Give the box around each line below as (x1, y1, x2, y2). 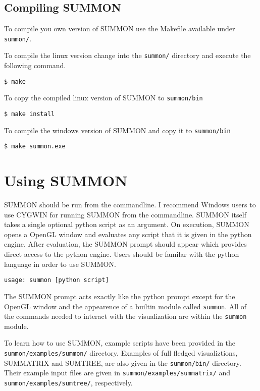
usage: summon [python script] (4, 276, 109, 284)
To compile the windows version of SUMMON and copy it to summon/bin (4, 125, 231, 135)
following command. (4, 60, 66, 71)
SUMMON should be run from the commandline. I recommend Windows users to (4, 199, 256, 210)
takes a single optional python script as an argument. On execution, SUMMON (4, 219, 249, 230)
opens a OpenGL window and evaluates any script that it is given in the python (4, 229, 252, 239)
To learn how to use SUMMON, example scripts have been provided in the (4, 338, 236, 348)
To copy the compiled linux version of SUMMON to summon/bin (4, 92, 203, 103)
